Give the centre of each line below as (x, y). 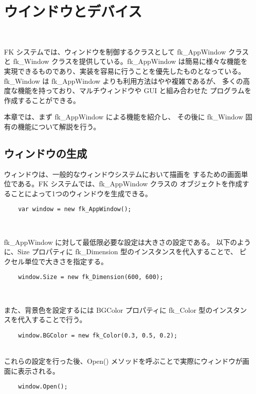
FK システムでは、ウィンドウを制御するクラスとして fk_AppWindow (115, 51)
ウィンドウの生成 (45, 153)
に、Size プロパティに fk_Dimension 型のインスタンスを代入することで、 (121, 252)
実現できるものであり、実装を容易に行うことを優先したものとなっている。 (125, 71)
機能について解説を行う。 (59, 126)
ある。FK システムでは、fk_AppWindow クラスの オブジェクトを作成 (130, 184)
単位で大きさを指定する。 (66, 261)
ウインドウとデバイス (73, 11)
